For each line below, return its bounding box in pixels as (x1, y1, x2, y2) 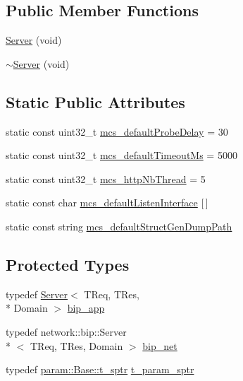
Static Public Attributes (6, 90, 185, 112)
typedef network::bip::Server (6, 324, 127, 339)
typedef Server (6, 286, 68, 301)
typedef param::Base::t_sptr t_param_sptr (6, 362, 194, 377)
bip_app (67, 300, 105, 315)
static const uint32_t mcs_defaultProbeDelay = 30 (6, 124, 228, 139)
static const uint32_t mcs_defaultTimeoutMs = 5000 (6, 148, 237, 163)
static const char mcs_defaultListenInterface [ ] (6, 195, 208, 210)
